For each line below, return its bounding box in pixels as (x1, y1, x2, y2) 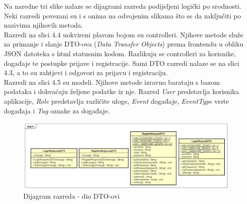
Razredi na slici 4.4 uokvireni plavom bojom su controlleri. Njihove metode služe (4, 29, 244, 39)
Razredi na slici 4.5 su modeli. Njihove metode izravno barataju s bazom (4, 77, 220, 87)
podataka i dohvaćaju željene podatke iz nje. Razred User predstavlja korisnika (4, 86, 239, 96)
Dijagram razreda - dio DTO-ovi (23, 191, 120, 201)
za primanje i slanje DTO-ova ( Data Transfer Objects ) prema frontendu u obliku (4, 39, 244, 49)
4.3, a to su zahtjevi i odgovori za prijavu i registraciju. (4, 67, 168, 78)
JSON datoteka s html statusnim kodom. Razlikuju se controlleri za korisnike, (4, 48, 236, 58)
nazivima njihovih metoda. (4, 20, 83, 30)
